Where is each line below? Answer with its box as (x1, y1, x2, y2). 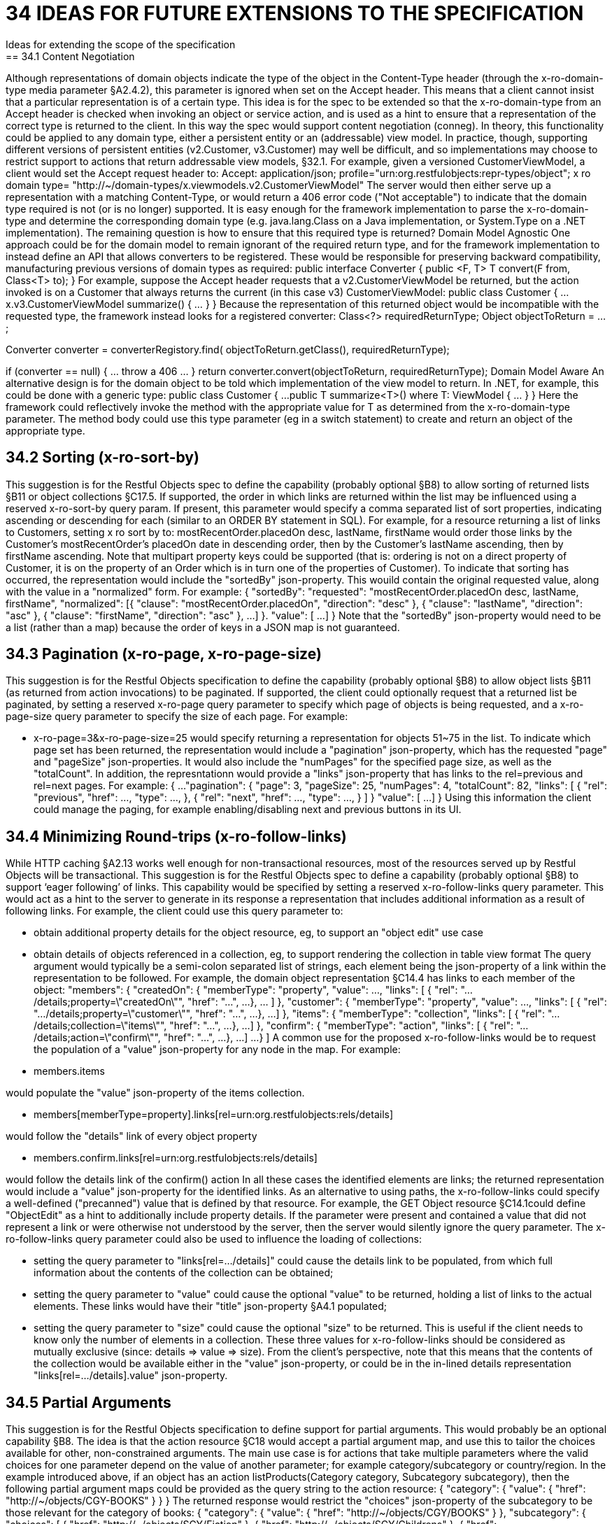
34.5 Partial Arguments (6, 1393, 171, 1411)
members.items (34, 1065, 105, 1078)
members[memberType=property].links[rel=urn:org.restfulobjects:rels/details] (34, 1108, 394, 1121)
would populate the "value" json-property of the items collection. (6, 1087, 305, 1099)
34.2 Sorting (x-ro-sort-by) (6, 449, 199, 467)
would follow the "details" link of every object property (6, 1130, 257, 1143)
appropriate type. (6, 424, 85, 437)
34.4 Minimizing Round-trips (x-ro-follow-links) (6, 827, 347, 845)
